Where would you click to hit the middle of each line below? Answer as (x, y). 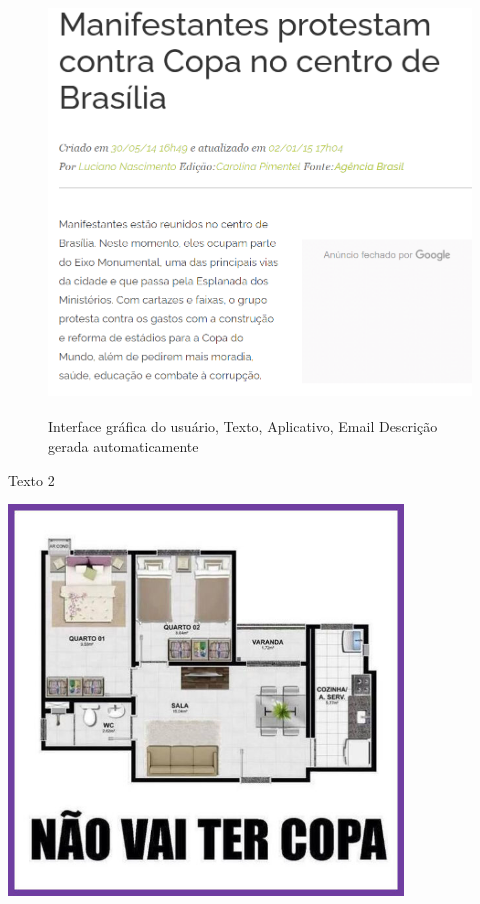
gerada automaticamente (123, 445)
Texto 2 (31, 479)
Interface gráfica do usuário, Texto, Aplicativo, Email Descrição (243, 426)
